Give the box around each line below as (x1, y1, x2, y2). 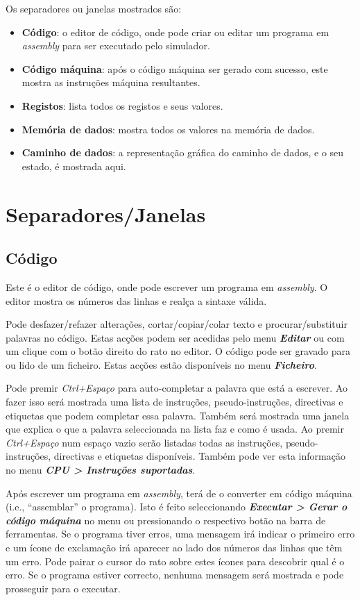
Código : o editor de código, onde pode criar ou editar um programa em (22, 24, 329, 39)
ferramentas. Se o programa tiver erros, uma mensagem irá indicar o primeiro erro (6, 526, 355, 541)
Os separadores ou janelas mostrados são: (6, 1, 182, 15)
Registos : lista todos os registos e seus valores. (22, 98, 223, 112)
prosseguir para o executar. (6, 581, 121, 595)
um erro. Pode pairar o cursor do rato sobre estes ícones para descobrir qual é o (6, 553, 345, 568)
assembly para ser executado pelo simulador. (22, 38, 210, 53)
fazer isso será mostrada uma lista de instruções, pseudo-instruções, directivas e (6, 394, 343, 409)
